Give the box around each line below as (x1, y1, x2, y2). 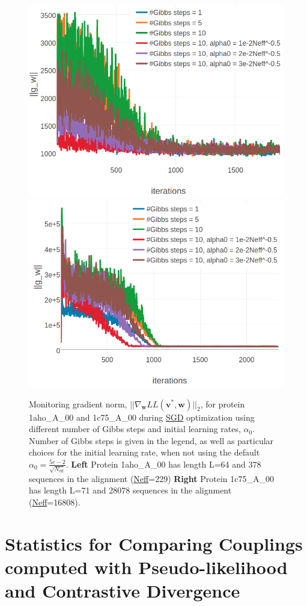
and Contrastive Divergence (5, 578, 240, 602)
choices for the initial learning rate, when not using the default (29, 446, 260, 459)
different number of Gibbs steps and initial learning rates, (29, 422, 241, 435)
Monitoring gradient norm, (29, 397, 127, 410)
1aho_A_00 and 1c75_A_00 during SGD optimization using (29, 410, 255, 423)
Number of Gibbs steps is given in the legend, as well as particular (29, 434, 274, 447)
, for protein (200, 397, 245, 410)
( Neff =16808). (29, 495, 81, 508)
